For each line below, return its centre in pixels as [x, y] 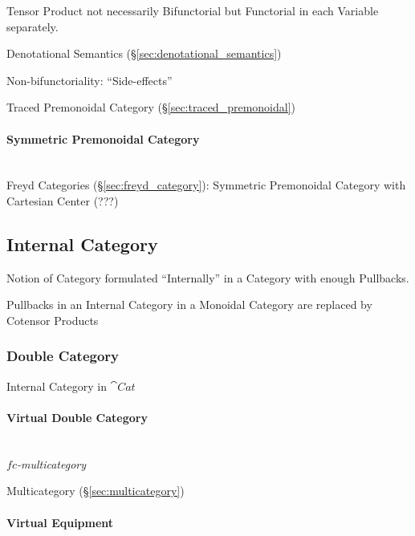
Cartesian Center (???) [63, 200]
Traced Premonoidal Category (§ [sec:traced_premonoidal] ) [151, 107]
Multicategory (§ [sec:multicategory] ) [96, 491]
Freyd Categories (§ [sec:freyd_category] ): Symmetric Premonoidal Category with [206, 185]
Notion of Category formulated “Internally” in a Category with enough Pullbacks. [208, 277]
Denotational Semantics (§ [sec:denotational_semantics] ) [144, 53]
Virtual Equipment [60, 522]
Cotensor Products [53, 320]
